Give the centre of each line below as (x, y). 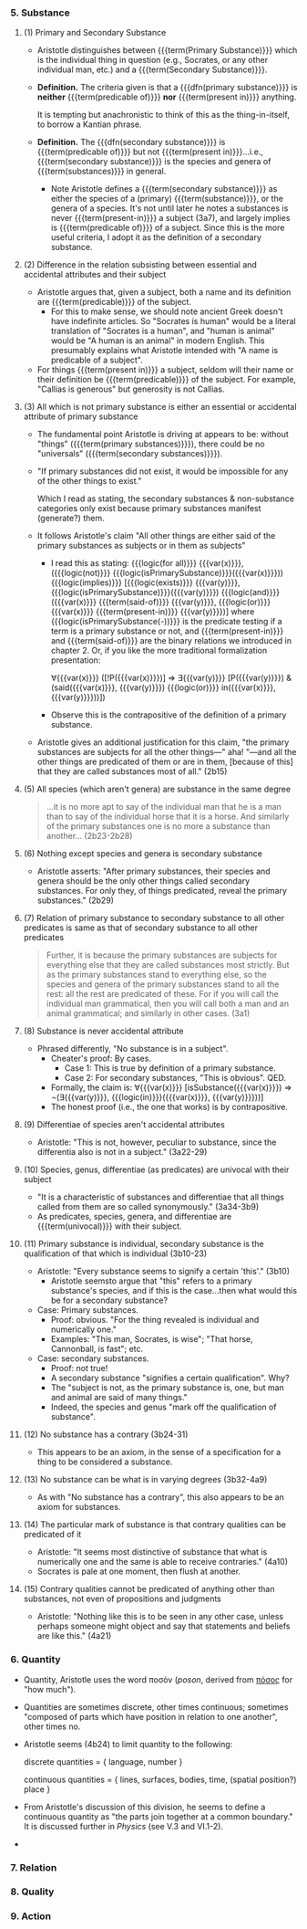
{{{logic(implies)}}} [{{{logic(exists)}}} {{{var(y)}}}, (145, 582)
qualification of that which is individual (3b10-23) (115, 1253)
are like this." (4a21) (74, 1636)
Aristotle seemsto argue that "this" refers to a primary (152, 1281)
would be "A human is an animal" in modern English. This (158, 341)
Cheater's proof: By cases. (101, 1059)
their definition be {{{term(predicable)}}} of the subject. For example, (167, 380)
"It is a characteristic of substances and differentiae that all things (161, 1197)
